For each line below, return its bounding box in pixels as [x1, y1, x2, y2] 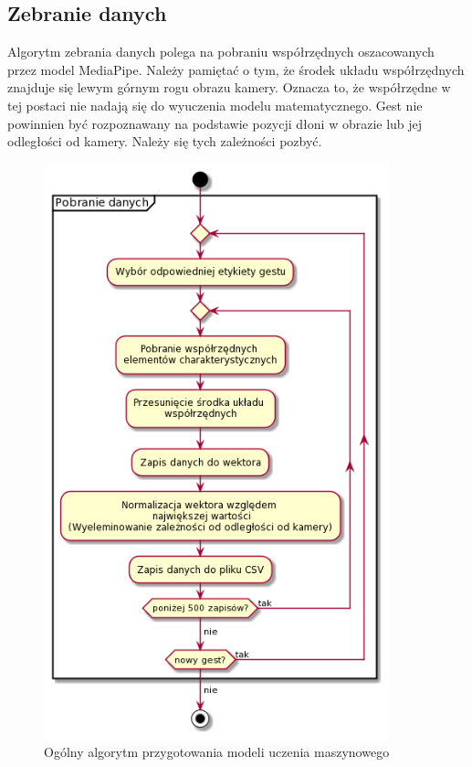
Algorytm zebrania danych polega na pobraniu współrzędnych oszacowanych [7, 42, 435, 61]
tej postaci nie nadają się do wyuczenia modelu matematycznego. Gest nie [7, 95, 423, 114]
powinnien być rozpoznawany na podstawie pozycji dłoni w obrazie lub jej [7, 113, 423, 133]
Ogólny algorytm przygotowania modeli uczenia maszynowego [44, 742, 390, 762]
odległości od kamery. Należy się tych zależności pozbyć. [7, 132, 322, 151]
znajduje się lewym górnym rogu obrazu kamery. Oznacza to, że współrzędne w [7, 78, 451, 97]
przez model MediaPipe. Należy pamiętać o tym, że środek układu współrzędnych [7, 59, 465, 79]
